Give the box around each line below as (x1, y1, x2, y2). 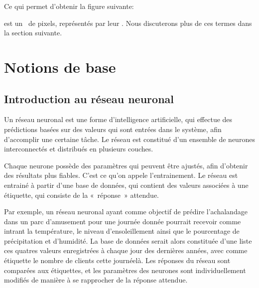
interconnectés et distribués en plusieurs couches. (4, 144, 153, 154)
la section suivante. (4, 27, 62, 38)
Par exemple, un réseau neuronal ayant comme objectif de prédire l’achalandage (4, 206, 248, 217)
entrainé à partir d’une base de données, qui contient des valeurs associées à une (4, 179, 249, 190)
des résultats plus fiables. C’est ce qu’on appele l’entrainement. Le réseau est (4, 170, 238, 180)
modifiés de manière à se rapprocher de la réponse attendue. (4, 275, 188, 285)
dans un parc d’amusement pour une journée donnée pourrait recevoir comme (4, 216, 241, 226)
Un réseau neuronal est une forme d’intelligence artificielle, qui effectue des (4, 114, 233, 125)
